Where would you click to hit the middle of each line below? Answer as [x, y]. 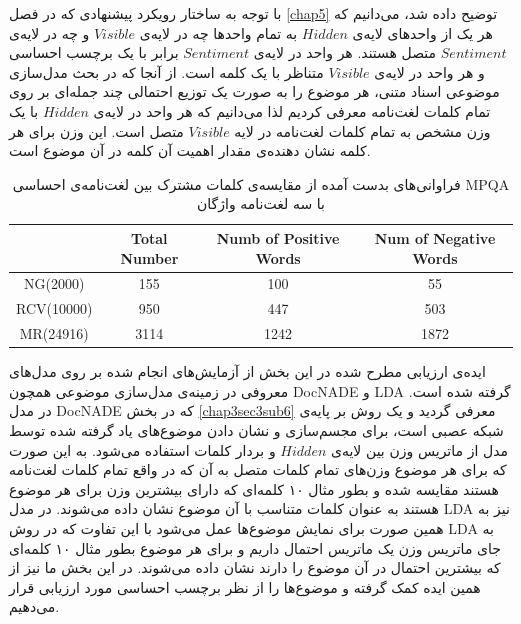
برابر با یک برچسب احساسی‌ [94, 52]
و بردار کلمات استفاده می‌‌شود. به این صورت [142, 449]
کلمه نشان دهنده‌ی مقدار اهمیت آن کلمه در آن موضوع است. [190, 150]
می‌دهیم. [34, 606]
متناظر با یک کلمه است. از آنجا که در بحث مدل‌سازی [166, 71]
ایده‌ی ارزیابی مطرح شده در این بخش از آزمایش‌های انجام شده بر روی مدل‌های [247, 371]
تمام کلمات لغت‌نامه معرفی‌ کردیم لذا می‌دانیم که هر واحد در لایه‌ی [292, 110]
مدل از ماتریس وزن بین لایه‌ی [419, 449]
